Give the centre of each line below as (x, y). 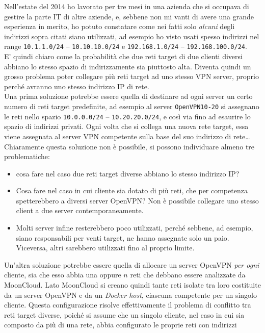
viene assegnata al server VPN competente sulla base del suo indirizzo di (118, 136)
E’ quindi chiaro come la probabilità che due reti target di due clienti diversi (123, 56)
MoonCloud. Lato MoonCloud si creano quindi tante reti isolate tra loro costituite (132, 285)
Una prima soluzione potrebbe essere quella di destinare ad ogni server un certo (128, 96)
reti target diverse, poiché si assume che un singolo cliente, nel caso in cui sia (124, 314)
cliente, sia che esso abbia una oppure (63, 275)
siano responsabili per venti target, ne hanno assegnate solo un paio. (123, 237)
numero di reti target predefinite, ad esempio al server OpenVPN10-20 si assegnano (132, 106)
